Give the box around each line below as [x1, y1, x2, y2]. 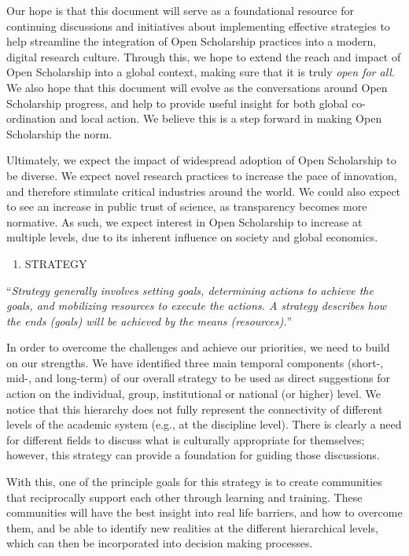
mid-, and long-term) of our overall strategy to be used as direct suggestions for [6, 370, 390, 386]
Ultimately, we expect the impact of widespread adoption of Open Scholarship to [6, 152, 396, 168]
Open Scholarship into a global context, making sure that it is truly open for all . [6, 64, 395, 80]
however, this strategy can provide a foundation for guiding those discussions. [6, 447, 380, 463]
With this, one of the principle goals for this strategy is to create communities [6, 473, 382, 490]
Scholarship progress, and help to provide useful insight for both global [6, 94, 348, 111]
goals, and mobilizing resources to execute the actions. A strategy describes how [6, 297, 387, 314]
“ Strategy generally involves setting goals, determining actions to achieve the [6, 282, 374, 298]
